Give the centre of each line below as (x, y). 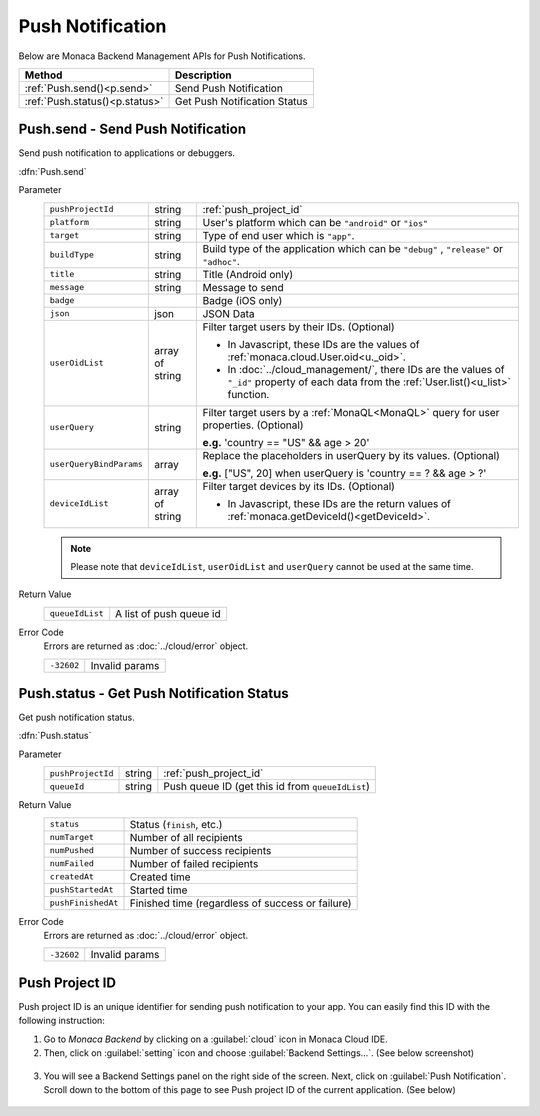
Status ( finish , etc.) (176, 824)
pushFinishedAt (84, 903)
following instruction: (61, 1021)
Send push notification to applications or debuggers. (126, 153)
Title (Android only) (248, 274)
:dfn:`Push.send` (52, 171)
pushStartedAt (81, 890)
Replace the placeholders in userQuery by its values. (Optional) (351, 455)
